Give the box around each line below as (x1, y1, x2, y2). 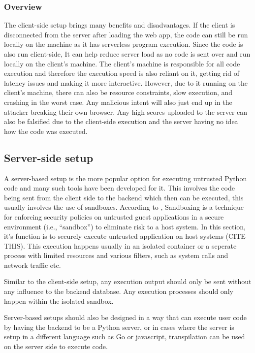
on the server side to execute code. (4, 341, 108, 352)
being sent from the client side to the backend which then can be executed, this (4, 192, 244, 202)
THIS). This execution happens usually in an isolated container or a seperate (4, 240, 237, 251)
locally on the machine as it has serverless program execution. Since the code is (4, 39, 243, 49)
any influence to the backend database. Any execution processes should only (4, 286, 233, 296)
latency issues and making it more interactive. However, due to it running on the (4, 77, 248, 88)
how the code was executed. (4, 126, 88, 136)
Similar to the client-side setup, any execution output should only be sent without (4, 276, 252, 287)
